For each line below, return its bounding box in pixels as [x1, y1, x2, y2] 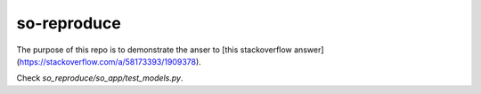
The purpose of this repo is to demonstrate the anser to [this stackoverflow [16, 44, 293, 55]
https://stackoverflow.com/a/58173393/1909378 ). [19, 56, 202, 67]
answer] [294, 44, 324, 55]
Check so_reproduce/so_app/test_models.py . [16, 73, 183, 83]
